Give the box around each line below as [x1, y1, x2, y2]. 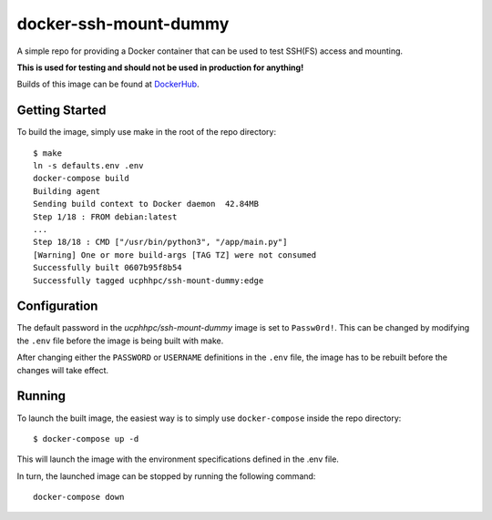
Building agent [33, 186, 101, 196]
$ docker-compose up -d [33, 433, 139, 444]
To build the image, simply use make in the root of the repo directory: [16, 127, 277, 138]
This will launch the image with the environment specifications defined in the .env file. [16, 454, 339, 464]
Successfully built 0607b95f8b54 [33, 262, 182, 273]
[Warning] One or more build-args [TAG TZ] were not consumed [33, 250, 317, 260]
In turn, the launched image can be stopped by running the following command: [16, 470, 316, 482]
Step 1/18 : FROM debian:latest [33, 211, 178, 222]
